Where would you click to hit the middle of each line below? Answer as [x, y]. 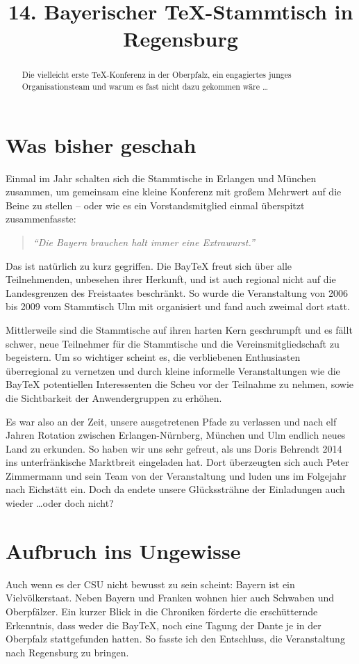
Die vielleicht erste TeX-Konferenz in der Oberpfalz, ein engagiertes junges [157, 75]
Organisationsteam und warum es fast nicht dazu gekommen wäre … [145, 87]
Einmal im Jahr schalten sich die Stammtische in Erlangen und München [161, 178]
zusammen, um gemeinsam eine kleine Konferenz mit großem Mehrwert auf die [174, 192]
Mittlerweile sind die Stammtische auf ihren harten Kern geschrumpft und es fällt [179, 329]
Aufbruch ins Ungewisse [123, 550]
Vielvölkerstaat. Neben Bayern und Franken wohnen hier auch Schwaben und [170, 598]
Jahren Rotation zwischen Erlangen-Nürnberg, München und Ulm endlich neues [176, 435]
